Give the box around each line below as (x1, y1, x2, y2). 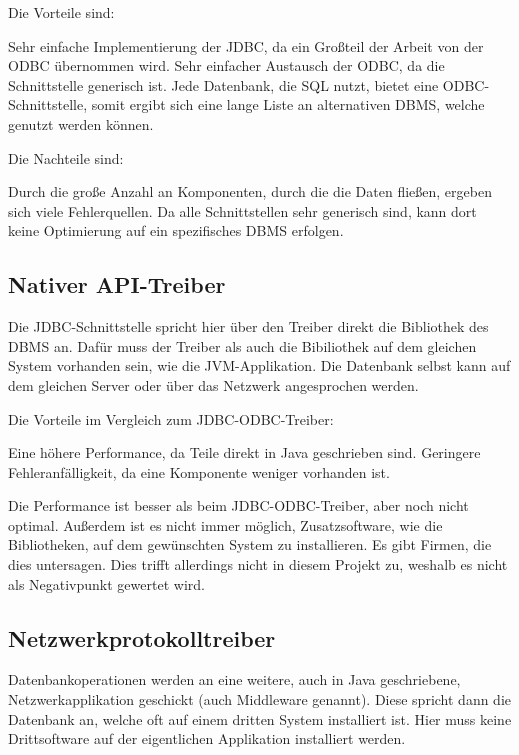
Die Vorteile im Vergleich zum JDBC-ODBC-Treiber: (8, 408, 334, 429)
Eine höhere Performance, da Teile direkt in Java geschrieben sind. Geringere (8, 442, 481, 463)
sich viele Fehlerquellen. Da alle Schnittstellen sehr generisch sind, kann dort (8, 200, 477, 221)
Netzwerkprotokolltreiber (8, 622, 276, 653)
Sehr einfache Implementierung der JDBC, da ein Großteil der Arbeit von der (8, 35, 484, 56)
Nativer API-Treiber (8, 269, 226, 300)
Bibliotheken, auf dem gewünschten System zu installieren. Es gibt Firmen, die (8, 534, 492, 555)
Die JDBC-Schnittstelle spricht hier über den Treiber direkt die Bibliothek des (8, 316, 489, 337)
